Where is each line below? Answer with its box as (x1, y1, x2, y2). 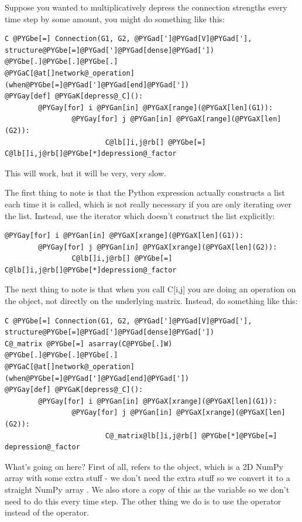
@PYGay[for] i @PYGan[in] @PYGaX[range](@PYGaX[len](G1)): (38, 103, 273, 112)
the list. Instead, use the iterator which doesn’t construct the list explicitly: (5, 209, 275, 221)
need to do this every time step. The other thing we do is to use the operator (5, 494, 282, 507)
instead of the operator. (5, 506, 90, 518)
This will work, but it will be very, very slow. (5, 166, 166, 179)
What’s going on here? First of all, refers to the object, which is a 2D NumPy (5, 460, 283, 472)
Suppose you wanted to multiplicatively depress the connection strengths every (5, 1, 287, 13)
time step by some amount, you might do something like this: (5, 12, 225, 25)
